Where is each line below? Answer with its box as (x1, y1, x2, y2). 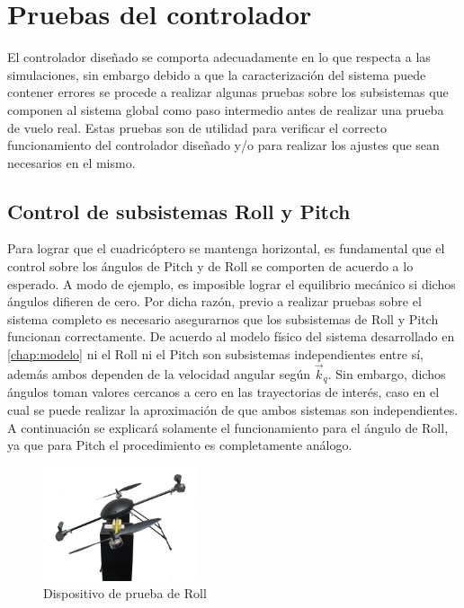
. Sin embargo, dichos (327, 364, 446, 383)
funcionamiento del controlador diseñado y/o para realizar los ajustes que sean (7, 136, 440, 154)
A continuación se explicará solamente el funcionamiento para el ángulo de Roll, (7, 418, 449, 436)
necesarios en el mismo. (7, 153, 136, 172)
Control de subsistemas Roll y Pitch (7, 197, 351, 225)
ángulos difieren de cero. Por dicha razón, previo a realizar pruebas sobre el (7, 292, 422, 311)
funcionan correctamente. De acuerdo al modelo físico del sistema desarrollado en (7, 327, 455, 346)
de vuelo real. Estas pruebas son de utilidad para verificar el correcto (7, 118, 387, 137)
